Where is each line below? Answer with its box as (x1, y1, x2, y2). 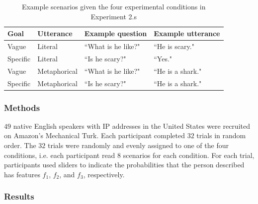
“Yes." (154, 53, 172, 63)
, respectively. (83, 169, 125, 179)
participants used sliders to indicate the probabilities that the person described (4, 159, 245, 170)
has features (4, 169, 40, 179)
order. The (4, 140, 36, 151)
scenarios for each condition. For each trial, (123, 150, 255, 160)
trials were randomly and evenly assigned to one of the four (47, 140, 229, 151)
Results (4, 190, 34, 203)
